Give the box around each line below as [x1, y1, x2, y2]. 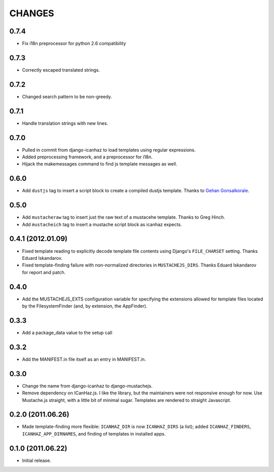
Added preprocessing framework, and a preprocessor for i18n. [22, 154, 153, 160]
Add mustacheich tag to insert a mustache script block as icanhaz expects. [22, 221, 182, 227]
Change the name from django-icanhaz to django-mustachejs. [22, 383, 153, 389]
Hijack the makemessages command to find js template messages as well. [22, 161, 178, 167]
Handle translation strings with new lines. [22, 120, 109, 126]
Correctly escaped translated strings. [22, 66, 100, 73]
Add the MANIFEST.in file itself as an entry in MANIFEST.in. [22, 356, 146, 362]
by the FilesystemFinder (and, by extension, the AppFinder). [22, 303, 148, 309]
